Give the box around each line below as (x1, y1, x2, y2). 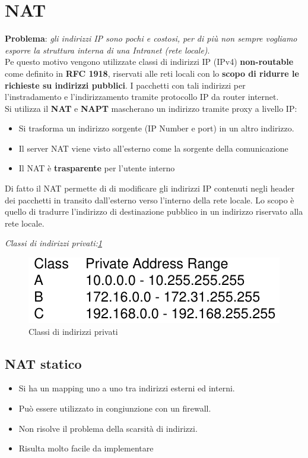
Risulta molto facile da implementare (18, 442, 154, 454)
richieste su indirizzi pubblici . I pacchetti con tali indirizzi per (5, 79, 246, 91)
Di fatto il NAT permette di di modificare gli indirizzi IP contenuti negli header (5, 182, 295, 195)
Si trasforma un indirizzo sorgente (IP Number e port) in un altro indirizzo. (18, 122, 294, 134)
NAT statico (5, 354, 82, 372)
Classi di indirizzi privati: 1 (5, 237, 102, 249)
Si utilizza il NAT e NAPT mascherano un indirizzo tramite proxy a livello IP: (5, 102, 297, 114)
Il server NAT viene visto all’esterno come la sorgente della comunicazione (18, 142, 288, 154)
